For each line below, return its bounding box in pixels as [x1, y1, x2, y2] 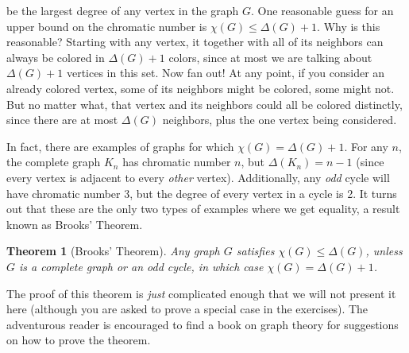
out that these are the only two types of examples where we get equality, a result [6, 200, 400, 217]
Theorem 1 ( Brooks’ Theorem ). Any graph [6, 242, 220, 259]
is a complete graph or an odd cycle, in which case [19, 258, 264, 274]
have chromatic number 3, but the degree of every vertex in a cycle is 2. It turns [6, 184, 397, 201]
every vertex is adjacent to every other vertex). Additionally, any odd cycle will [6, 169, 390, 185]
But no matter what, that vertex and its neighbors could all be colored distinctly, [6, 95, 403, 112]
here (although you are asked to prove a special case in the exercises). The [6, 301, 368, 317]
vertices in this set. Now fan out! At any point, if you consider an [66, 64, 385, 81]
